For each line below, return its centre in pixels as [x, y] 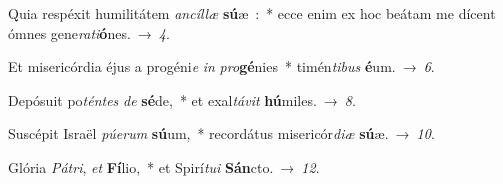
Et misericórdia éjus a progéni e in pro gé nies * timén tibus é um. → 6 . [221, 66]
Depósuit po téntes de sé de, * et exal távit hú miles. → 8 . [182, 99]
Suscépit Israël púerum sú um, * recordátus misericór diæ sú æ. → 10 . [221, 133]
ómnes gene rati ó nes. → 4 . [89, 32]
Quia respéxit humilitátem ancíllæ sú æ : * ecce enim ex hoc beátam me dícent [252, 13]
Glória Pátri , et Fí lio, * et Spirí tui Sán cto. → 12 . [164, 166]
